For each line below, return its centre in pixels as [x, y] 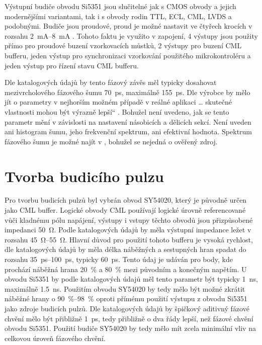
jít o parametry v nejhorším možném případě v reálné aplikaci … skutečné [118, 102]
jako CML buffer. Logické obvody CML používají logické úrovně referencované [125, 210]
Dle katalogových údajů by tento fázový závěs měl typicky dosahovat [111, 82]
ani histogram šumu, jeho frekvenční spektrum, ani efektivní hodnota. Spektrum [128, 132]
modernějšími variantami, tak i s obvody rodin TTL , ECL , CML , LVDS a [118, 16]
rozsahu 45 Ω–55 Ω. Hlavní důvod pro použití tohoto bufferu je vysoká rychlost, [129, 239]
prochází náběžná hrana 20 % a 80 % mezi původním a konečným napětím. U [126, 269]
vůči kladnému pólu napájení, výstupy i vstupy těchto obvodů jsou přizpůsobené [129, 220]
